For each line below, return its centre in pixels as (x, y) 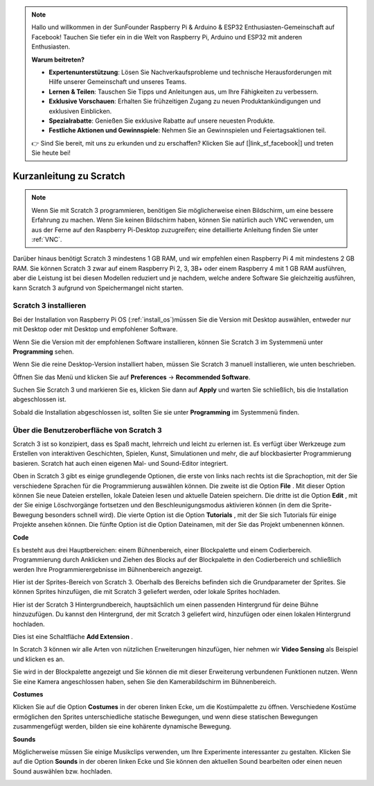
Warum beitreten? (58, 60)
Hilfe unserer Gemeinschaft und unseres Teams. (118, 82)
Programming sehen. (43, 351)
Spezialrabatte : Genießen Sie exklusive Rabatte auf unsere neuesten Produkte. (162, 121)
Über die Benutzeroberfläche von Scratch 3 (87, 430)
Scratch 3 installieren (50, 306)
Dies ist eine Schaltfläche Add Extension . (73, 637)
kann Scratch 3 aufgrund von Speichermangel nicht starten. (98, 288)
